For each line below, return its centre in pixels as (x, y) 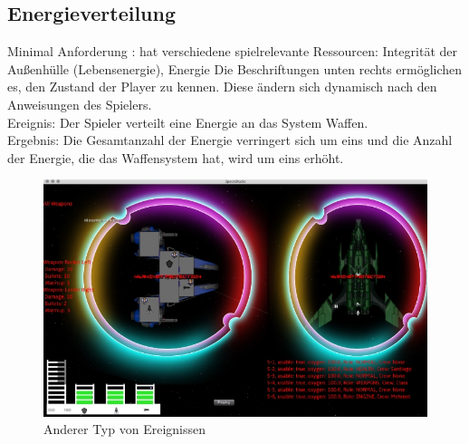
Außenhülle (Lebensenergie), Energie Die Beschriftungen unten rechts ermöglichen (235, 68)
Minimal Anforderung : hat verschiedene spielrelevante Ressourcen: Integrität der (232, 51)
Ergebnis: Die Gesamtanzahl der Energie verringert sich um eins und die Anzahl (230, 140)
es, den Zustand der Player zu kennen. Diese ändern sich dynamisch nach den (222, 87)
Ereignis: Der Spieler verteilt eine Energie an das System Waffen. (188, 122)
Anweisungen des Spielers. (80, 104)
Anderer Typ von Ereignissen (124, 429)
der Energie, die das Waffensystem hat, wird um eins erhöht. (176, 157)
